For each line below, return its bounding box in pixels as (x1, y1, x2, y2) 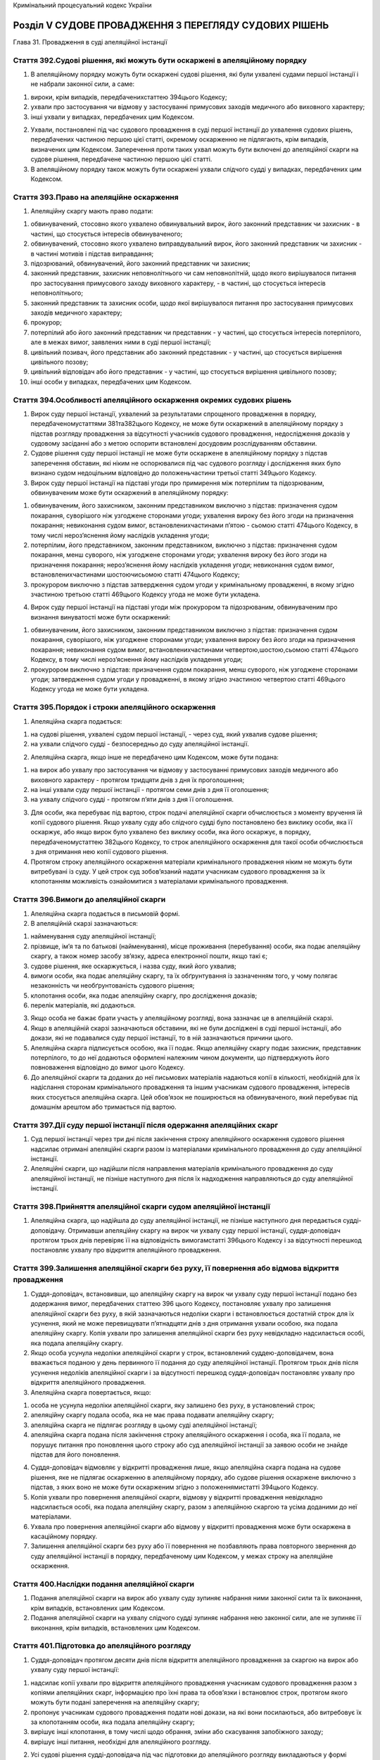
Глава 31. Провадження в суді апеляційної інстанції (13, 37, 168, 46)
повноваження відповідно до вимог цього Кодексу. (30, 1063, 186, 1071)
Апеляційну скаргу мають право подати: (30, 207, 153, 215)
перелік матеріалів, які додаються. (30, 1001, 137, 1010)
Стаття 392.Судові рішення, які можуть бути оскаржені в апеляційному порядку (13, 55, 308, 65)
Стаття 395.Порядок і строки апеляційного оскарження (13, 703, 216, 712)
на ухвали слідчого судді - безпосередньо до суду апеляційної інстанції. (30, 740, 249, 748)
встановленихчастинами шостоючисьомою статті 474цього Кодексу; (30, 570, 240, 579)
